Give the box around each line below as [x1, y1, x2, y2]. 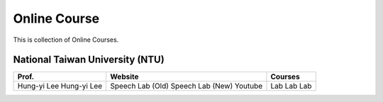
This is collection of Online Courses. [13, 35, 119, 44]
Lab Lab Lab [270, 81, 312, 91]
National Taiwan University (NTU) [13, 54, 165, 66]
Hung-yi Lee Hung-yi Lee [17, 81, 103, 91]
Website [110, 72, 139, 81]
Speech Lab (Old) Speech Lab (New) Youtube [110, 81, 263, 91]
